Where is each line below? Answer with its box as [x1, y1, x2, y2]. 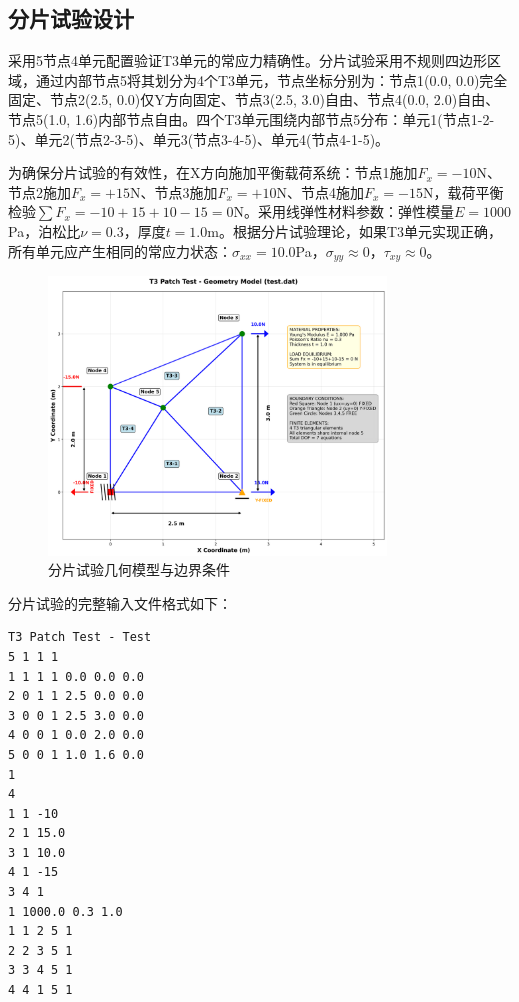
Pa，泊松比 [8, 220, 81, 241]
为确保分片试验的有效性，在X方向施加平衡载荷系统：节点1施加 [8, 162, 418, 183]
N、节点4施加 [276, 181, 364, 202]
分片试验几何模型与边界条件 [48, 559, 230, 580]
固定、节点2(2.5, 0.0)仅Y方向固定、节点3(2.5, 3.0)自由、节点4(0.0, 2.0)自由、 [8, 89, 500, 110]
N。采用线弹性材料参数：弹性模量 [233, 201, 454, 222]
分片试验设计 [8, 3, 134, 34]
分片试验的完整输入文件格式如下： [8, 592, 232, 613]
